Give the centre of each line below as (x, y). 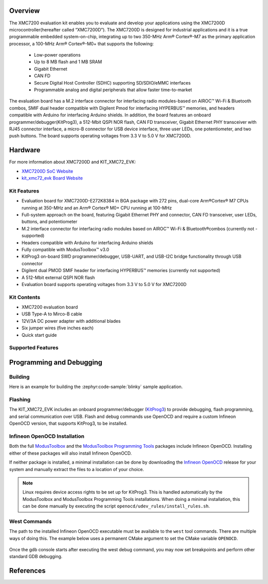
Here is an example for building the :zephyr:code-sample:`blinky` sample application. (96, 387)
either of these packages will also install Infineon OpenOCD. (70, 453)
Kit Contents (25, 297)
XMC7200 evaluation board (50, 307)
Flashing (20, 399)
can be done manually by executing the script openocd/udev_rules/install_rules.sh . (116, 506)
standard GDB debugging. (36, 557)
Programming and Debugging (56, 362)
